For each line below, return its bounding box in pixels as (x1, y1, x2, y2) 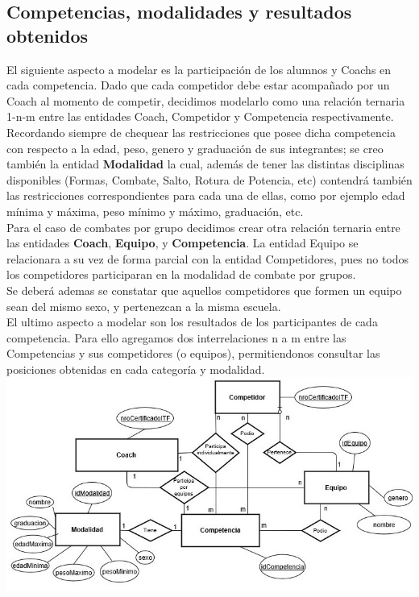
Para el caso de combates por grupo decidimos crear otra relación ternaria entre (6, 218, 400, 235)
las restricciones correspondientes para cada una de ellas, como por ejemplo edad (6, 187, 405, 204)
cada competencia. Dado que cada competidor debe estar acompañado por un (6, 77, 390, 93)
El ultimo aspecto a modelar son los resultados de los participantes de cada (6, 313, 378, 330)
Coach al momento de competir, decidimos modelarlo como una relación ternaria (6, 92, 405, 109)
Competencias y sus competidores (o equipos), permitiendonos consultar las (6, 345, 380, 362)
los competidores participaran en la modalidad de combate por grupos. (6, 266, 356, 283)
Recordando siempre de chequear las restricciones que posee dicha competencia (6, 123, 396, 140)
